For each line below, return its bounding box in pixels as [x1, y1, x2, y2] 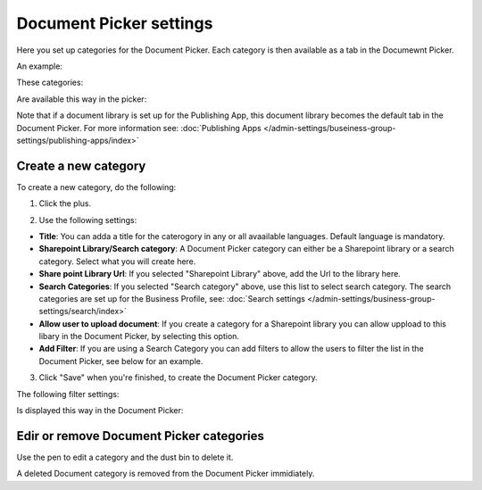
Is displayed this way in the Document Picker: [16, 405, 184, 416]
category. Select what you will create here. [38, 255, 196, 267]
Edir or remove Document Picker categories [16, 428, 265, 444]
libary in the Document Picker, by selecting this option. [38, 331, 240, 342]
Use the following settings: [38, 214, 137, 225]
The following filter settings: [16, 388, 120, 399]
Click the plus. [38, 198, 92, 209]
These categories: [16, 77, 84, 88]
